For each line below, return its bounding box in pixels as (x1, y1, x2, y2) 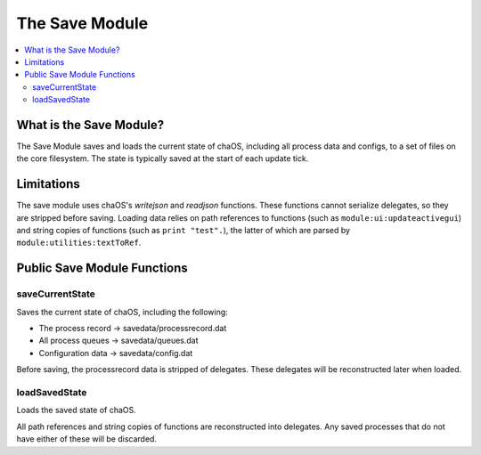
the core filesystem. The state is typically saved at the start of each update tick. (16, 153, 309, 164)
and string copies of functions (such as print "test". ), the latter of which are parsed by (16, 225, 351, 236)
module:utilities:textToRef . (16, 237, 142, 248)
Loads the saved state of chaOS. (16, 405, 137, 416)
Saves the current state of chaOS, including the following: (16, 306, 229, 317)
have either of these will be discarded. (16, 434, 158, 444)
